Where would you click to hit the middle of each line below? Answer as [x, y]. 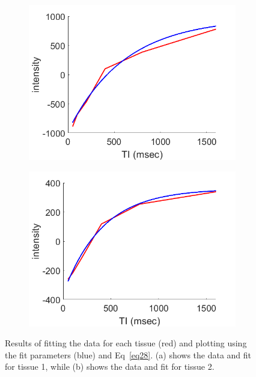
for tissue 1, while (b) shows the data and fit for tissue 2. [110, 366]
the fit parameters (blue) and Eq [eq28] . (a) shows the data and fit [128, 354]
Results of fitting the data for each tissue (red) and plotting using [126, 343]
